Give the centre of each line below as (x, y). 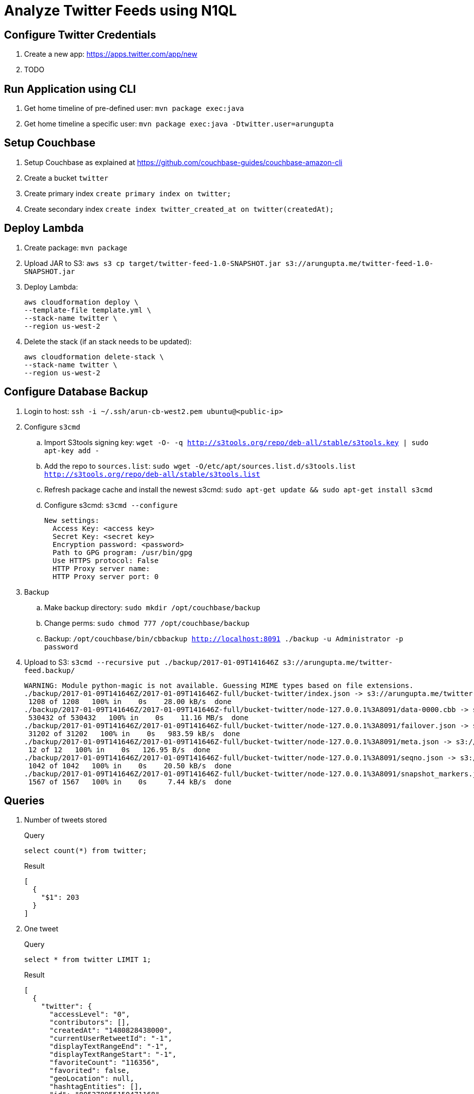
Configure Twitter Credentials (80, 35)
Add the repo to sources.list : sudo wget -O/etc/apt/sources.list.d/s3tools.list (200, 466)
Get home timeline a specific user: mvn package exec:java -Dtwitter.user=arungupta (179, 124)
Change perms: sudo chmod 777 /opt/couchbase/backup (147, 623)
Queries (24, 800)
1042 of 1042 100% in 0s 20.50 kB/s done (130, 766)
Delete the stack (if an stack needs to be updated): (108, 341)
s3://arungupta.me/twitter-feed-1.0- (360, 263)
